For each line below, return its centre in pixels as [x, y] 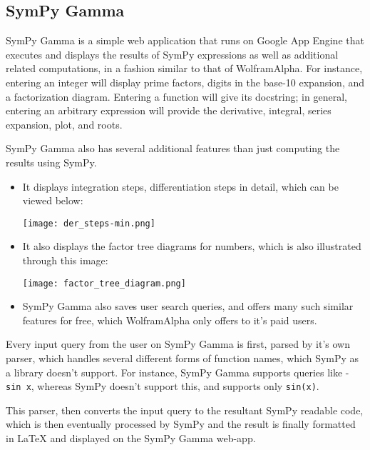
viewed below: [53, 200]
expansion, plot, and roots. [64, 124]
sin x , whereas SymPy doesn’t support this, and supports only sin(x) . [163, 386]
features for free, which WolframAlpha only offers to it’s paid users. [170, 320]
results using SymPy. [51, 162]
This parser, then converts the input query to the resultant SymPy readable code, [185, 410]
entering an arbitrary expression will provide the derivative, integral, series [169, 110]
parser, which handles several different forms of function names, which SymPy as [183, 358]
